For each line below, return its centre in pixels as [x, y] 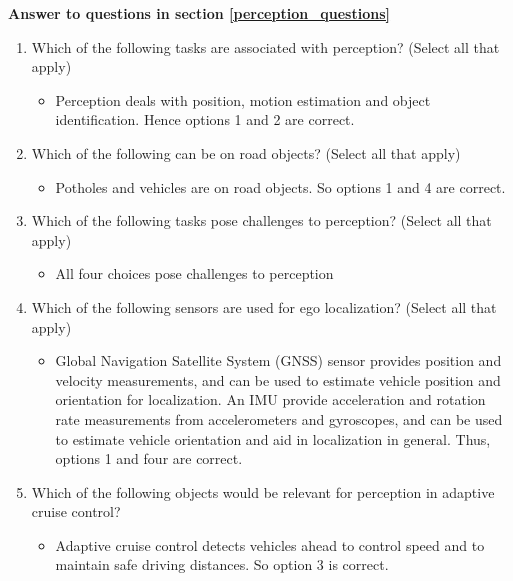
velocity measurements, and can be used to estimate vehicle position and [278, 379]
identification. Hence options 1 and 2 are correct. [205, 119]
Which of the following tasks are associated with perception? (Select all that [265, 46]
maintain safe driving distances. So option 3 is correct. [222, 564]
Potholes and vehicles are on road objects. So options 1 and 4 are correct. [280, 186]
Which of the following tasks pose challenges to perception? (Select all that [261, 220]
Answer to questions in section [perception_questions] [199, 13]
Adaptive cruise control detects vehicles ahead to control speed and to [270, 544]
